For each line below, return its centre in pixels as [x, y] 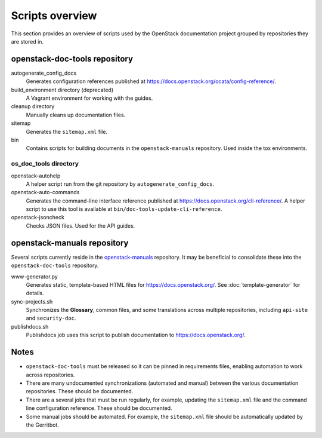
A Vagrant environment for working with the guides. [89, 98]
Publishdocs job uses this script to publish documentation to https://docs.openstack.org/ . [136, 335]
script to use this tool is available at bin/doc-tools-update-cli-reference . [124, 209]
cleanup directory [33, 106]
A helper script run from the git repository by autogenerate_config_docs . [120, 184]
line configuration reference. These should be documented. [99, 408]
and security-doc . [51, 318]
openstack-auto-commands [45, 192]
